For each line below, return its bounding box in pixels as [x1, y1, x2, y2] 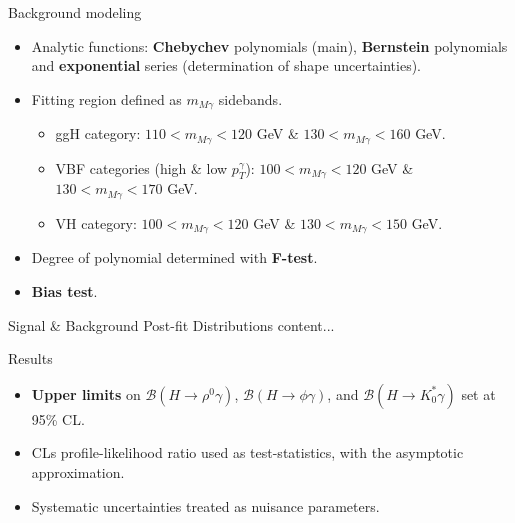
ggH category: [55, 123, 141, 144]
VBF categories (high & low [55, 157, 228, 178]
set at [461, 383, 496, 404]
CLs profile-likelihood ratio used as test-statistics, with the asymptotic [31, 442, 464, 463]
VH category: [55, 212, 137, 233]
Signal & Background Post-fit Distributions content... [8, 314, 335, 335]
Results [8, 348, 53, 369]
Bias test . [31, 280, 98, 301]
